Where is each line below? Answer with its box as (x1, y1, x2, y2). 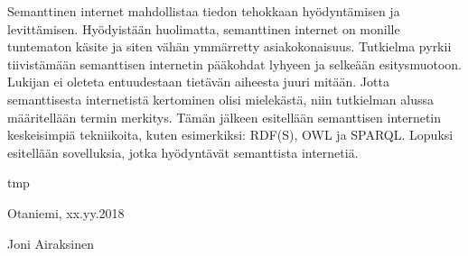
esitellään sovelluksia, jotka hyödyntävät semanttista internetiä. (7, 142, 359, 161)
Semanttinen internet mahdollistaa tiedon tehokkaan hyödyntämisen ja (7, 2, 400, 20)
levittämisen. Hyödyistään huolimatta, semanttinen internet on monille (7, 19, 400, 38)
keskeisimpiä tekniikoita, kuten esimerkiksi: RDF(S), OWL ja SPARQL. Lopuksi (7, 125, 454, 144)
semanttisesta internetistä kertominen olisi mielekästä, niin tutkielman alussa (7, 89, 435, 108)
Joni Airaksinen (7, 233, 94, 252)
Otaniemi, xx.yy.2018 (7, 203, 125, 222)
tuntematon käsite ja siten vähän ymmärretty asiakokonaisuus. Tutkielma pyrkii (7, 37, 452, 56)
